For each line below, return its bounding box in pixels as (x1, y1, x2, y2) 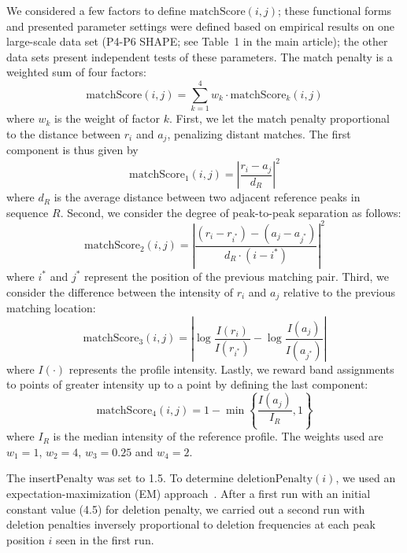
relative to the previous (283, 283, 396, 300)
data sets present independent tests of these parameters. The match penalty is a (6, 48, 393, 65)
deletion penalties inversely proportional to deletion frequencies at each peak (6, 516, 376, 533)
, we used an (335, 470, 396, 486)
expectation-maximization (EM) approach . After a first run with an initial (6, 485, 371, 501)
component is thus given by (6, 142, 139, 158)
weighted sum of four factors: (6, 64, 146, 80)
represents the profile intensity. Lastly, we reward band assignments (68, 360, 394, 377)
